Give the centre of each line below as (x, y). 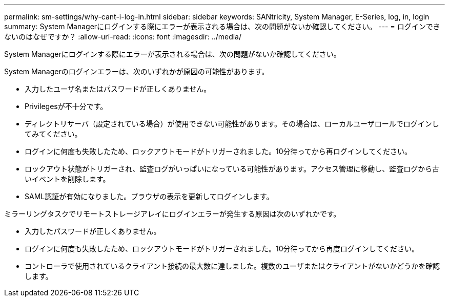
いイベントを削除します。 (67, 179)
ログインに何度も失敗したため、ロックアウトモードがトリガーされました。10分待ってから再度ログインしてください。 (222, 249)
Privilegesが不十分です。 (66, 106)
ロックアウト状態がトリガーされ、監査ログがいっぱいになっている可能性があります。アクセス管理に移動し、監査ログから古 (232, 169)
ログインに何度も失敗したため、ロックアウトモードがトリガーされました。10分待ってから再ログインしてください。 (218, 151)
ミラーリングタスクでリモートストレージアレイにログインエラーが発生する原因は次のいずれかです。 (172, 214)
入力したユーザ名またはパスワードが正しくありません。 (118, 89)
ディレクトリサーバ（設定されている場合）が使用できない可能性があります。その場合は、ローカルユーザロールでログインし (232, 124)
